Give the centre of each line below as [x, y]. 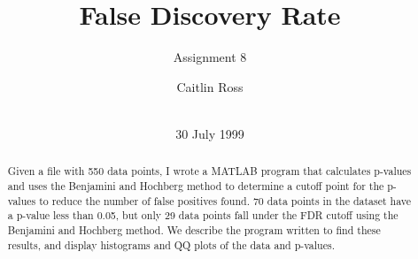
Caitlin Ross [210, 86]
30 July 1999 [210, 133]
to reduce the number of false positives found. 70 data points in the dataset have [225, 200]
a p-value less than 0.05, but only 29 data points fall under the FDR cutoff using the [203, 215]
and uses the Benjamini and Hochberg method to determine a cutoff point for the [196, 185]
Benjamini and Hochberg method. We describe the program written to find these [194, 229]
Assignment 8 [210, 57]
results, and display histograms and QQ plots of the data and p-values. [171, 244]
